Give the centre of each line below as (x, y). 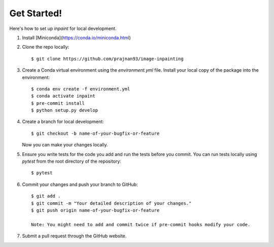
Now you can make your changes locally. (65, 145)
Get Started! (36, 13)
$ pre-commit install (58, 103)
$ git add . (46, 196)
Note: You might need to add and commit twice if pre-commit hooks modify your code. (141, 224)
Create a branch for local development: (63, 121)
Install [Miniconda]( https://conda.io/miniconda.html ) (77, 38)
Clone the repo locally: (46, 47)
